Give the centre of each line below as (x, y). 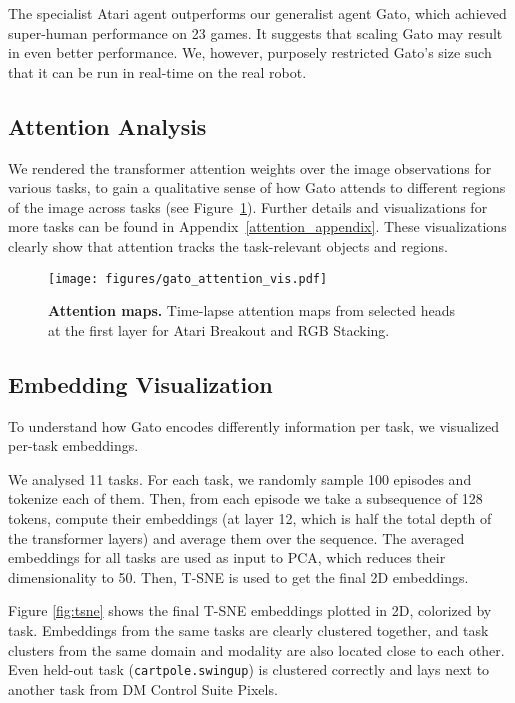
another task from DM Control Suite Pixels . (143, 688)
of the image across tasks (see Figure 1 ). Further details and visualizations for (248, 206)
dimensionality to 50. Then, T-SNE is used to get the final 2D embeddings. (238, 576)
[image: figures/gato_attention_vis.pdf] (188, 278)
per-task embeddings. (73, 445)
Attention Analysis (107, 125)
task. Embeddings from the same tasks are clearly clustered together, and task (248, 629)
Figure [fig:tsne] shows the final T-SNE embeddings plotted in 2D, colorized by (250, 610)
